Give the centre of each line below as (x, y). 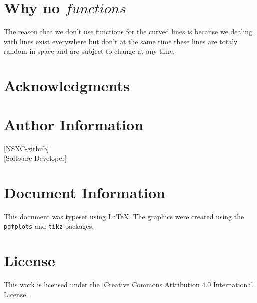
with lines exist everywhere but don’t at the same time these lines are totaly (121, 41)
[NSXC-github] (27, 148)
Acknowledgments (67, 85)
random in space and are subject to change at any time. (90, 51)
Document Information (85, 192)
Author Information (74, 124)
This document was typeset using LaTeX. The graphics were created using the (124, 216)
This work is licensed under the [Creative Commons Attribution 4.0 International (128, 284)
